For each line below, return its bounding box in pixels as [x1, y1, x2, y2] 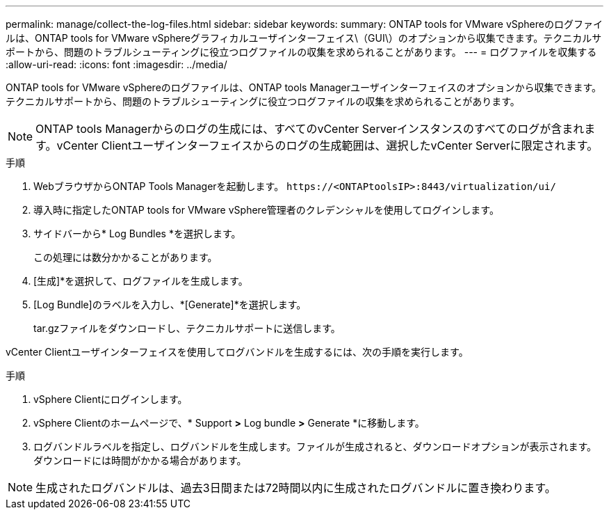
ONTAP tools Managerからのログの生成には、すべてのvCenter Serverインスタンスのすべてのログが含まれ [35, 122, 585, 136]
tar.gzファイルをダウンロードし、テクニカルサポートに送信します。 [33, 322, 341, 334]
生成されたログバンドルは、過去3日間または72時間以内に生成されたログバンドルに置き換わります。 [35, 481, 556, 495]
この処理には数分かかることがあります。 [33, 251, 218, 263]
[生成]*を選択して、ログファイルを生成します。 [33, 275, 248, 287]
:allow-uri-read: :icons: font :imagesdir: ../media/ [6, 58, 227, 70]
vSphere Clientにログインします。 [33, 393, 188, 405]
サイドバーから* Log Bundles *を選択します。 [33, 228, 241, 239]
